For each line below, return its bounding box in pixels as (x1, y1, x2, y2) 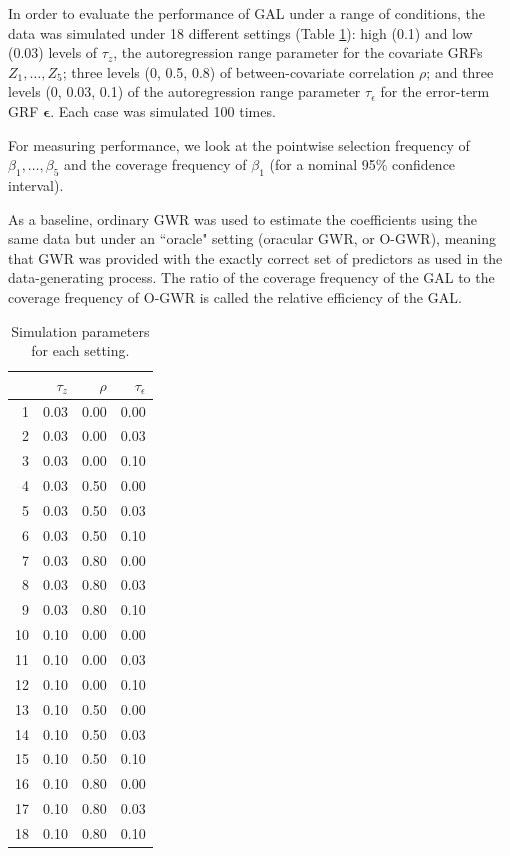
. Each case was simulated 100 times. (50, 100, 276, 121)
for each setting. (31, 340, 130, 361)
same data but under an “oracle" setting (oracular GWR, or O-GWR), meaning (8, 228, 497, 249)
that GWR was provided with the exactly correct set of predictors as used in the (8, 247, 503, 268)
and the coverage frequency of (64, 154, 247, 175)
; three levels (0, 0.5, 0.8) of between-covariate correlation (62, 61, 415, 82)
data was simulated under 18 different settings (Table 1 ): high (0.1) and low (8, 22, 473, 43)
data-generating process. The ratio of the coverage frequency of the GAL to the (8, 267, 495, 288)
